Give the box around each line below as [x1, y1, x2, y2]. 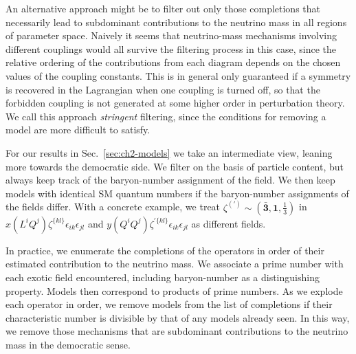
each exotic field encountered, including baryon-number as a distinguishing [5, 269, 320, 284]
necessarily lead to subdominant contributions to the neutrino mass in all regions [5, 14, 347, 29]
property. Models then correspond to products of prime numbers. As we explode [5, 283, 343, 298]
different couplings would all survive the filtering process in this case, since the [5, 41, 336, 56]
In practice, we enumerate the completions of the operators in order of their [5, 243, 324, 257]
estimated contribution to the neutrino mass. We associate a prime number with [5, 256, 344, 271]
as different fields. [191, 216, 266, 230]
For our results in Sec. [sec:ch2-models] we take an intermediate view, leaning [5, 145, 333, 159]
